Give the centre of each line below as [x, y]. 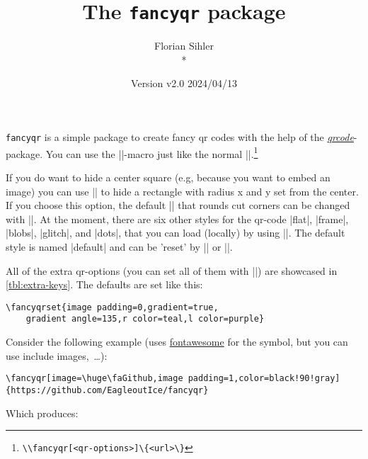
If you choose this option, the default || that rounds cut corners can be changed [178, 205]
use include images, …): [57, 355]
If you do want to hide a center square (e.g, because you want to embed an [168, 177]
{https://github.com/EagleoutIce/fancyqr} [107, 390]
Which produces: [42, 413]
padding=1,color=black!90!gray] [264, 379]
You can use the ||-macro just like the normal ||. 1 [152, 152]
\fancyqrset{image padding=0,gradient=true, [112, 307]
